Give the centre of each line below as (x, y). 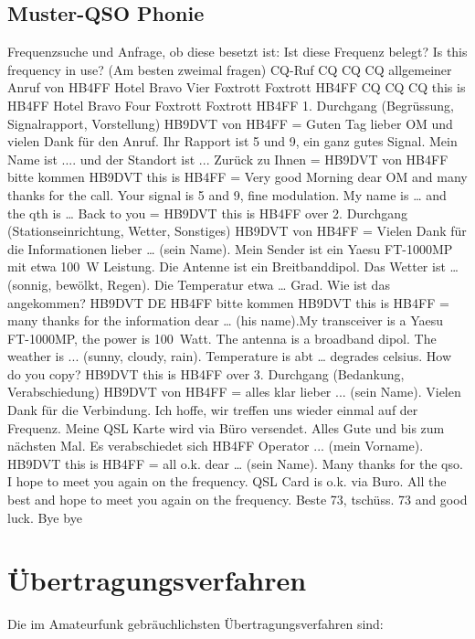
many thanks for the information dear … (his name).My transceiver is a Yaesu (226, 320)
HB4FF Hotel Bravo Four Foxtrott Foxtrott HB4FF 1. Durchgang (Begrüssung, (231, 105)
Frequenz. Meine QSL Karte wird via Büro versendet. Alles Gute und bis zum (226, 427)
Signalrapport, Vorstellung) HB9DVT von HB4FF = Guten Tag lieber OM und (230, 123)
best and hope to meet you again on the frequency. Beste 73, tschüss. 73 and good (237, 500)
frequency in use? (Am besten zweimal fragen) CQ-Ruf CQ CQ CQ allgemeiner (230, 69)
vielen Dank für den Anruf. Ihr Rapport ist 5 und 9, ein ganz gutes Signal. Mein (232, 141)
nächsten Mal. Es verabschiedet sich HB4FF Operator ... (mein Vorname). (216, 446)
